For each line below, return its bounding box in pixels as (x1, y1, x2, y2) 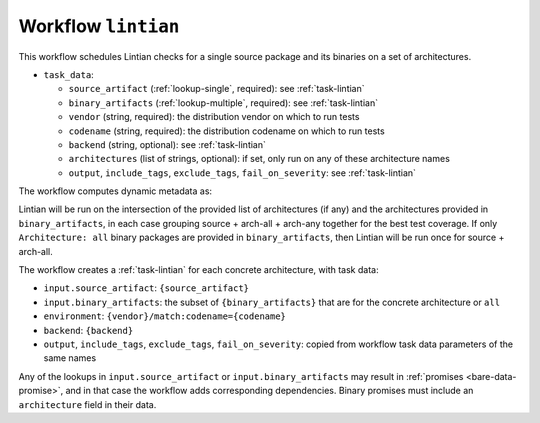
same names (43, 352, 97, 364)
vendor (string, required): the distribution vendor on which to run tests (68, 111, 360, 123)
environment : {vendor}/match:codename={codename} (43, 310, 287, 322)
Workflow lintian (18, 15, 180, 37)
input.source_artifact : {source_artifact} (43, 282, 250, 294)
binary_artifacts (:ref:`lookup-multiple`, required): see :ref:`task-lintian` (68, 96, 379, 109)
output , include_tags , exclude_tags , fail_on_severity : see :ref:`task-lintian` (68, 166, 417, 179)
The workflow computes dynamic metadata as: (18, 185, 213, 197)
